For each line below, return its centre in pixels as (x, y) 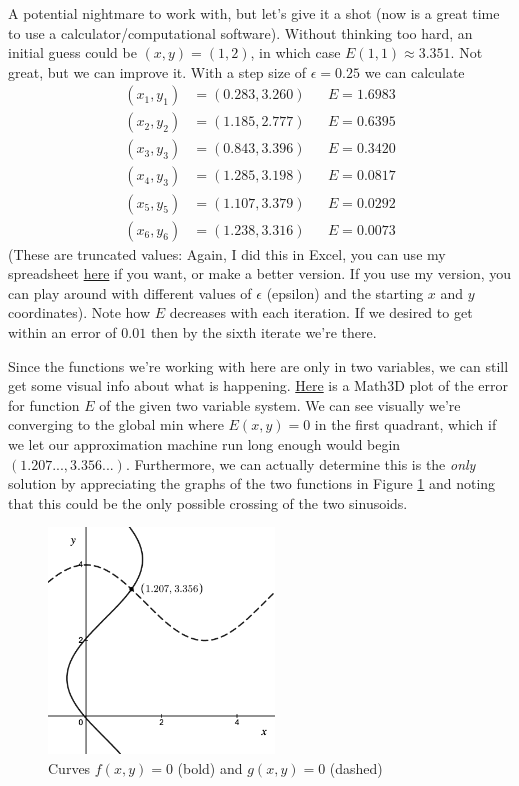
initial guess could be (72, 52)
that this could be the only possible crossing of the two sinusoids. (208, 502)
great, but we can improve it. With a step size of (157, 71)
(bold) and (210, 767)
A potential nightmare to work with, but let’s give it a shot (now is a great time (254, 13)
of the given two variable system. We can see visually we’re (280, 404)
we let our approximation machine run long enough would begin (204, 443)
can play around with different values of (130, 292)
